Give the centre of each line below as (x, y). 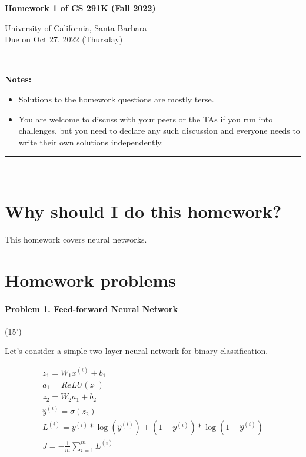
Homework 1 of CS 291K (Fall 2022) (80, 8)
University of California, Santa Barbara (76, 27)
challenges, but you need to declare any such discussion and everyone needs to (159, 130)
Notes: (18, 79)
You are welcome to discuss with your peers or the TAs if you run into (146, 119)
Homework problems (90, 279)
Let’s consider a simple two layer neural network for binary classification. (137, 351)
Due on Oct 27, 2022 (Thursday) (64, 39)
